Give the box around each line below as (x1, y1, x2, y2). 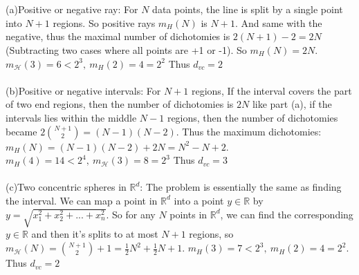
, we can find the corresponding (220, 207, 353, 221)
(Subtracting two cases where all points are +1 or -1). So (6, 42, 247, 57)
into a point (174, 193, 224, 207)
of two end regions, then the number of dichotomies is (6, 97, 234, 111)
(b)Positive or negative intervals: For (6, 83, 161, 97)
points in (169, 207, 208, 221)
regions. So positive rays (53, 15, 156, 30)
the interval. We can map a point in (6, 193, 158, 207)
